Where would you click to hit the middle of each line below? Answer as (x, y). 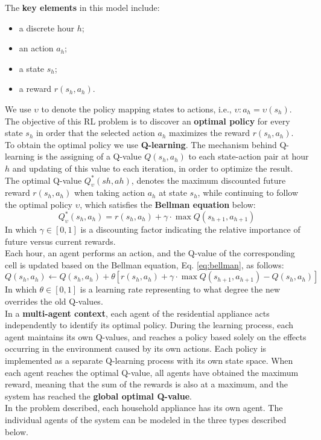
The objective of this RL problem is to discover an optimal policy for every (148, 121)
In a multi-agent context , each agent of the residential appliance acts (137, 313)
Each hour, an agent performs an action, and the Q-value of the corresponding (150, 253)
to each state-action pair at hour (249, 156)
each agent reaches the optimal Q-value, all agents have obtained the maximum (152, 372)
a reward (35, 89)
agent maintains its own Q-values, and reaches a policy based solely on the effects (156, 336)
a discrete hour (46, 27)
